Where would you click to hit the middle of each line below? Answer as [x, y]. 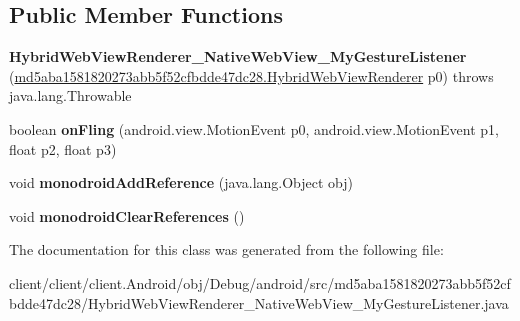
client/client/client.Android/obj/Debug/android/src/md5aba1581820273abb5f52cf [260, 282]
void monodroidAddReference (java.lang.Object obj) [181, 182]
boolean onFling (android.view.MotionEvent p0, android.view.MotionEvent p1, [254, 128]
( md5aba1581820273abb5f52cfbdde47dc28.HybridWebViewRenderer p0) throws [251, 75]
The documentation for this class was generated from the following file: [226, 249]
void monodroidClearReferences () [127, 215]
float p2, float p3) [63, 148]
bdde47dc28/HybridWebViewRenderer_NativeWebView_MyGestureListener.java [259, 302]
